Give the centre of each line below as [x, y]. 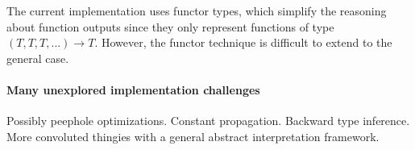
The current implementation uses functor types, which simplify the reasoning [197, 10]
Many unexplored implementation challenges [133, 89]
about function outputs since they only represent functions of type [170, 26]
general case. [38, 58]
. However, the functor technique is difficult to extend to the [243, 42]
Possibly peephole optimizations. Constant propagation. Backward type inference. [208, 121]
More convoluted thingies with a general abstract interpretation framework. [193, 136]
